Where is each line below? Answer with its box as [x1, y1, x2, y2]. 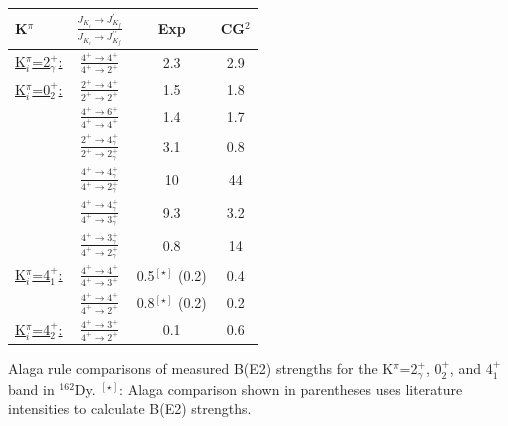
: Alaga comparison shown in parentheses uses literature [119, 378, 463, 399]
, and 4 [449, 358, 493, 379]
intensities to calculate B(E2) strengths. [8, 398, 252, 419]
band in [8, 378, 55, 399]
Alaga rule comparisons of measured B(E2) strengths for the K [8, 358, 394, 379]
